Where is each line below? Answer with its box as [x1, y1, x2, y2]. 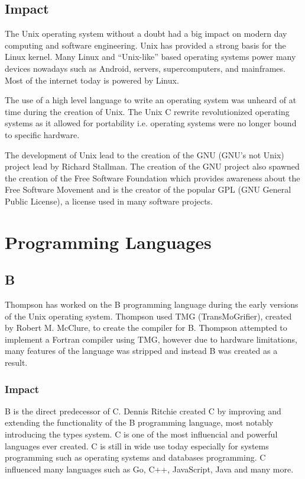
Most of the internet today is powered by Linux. [5, 74, 179, 86]
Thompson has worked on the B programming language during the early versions [5, 298, 298, 311]
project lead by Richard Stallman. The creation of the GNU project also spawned [5, 160, 300, 173]
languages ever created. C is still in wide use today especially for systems [5, 439, 269, 452]
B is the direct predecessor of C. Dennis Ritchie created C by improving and [5, 404, 281, 417]
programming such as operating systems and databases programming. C [5, 451, 266, 464]
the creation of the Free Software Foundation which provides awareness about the [5, 171, 300, 184]
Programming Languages [5, 229, 212, 254]
